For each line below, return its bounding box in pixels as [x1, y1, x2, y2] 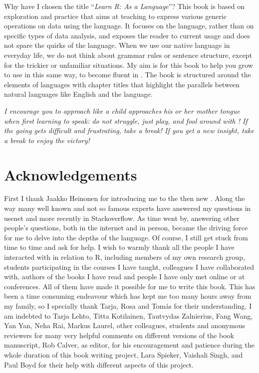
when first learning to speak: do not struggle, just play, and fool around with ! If [4, 115, 248, 126]
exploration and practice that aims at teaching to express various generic [4, 10, 227, 21]
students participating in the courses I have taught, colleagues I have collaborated [4, 261, 254, 272]
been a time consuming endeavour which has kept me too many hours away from [4, 291, 252, 301]
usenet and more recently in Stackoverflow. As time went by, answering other [4, 212, 240, 223]
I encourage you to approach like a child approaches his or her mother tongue [4, 105, 240, 116]
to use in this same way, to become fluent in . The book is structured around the [4, 69, 251, 80]
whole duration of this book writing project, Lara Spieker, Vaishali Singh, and [4, 349, 243, 360]
